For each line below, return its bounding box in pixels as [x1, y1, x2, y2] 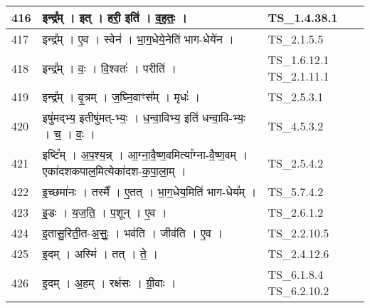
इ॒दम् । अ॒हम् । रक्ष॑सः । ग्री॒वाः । [42, 274, 176, 291]
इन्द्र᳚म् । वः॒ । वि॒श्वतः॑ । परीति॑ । [42, 59, 176, 76]
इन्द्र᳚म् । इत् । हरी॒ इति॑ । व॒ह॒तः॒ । [42, 9, 187, 26]
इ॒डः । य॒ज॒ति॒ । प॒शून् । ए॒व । [42, 204, 167, 220]
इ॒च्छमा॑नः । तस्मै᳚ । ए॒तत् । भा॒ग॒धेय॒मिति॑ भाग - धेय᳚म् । [42, 183, 257, 200]
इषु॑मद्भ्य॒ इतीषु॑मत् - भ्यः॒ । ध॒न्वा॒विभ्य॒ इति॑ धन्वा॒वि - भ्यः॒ [42, 109, 245, 125]
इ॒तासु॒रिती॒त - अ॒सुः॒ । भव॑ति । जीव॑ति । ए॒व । [42, 225, 223, 241]
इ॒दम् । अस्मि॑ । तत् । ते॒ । [42, 245, 158, 262]
